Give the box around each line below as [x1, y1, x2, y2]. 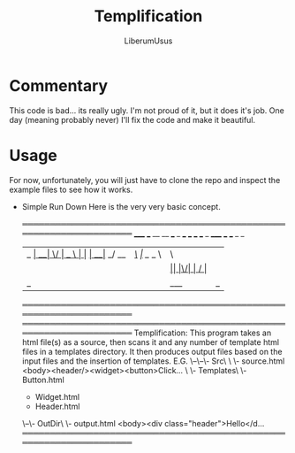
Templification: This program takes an [133, 327, 272, 338]
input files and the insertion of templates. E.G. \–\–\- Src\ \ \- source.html [21, 356, 285, 366]
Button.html [21, 374, 64, 385]
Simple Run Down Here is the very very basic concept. [21, 201, 221, 211]
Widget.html [34, 391, 80, 402]
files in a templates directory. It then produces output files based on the [21, 346, 283, 357]
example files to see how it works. [9, 184, 133, 195]
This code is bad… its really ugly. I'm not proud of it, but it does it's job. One [9, 104, 284, 116]
